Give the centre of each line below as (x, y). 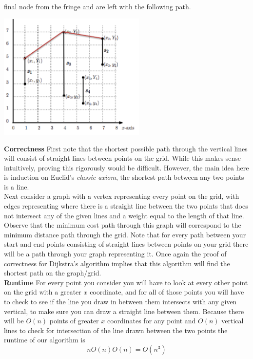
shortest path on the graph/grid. (53, 273)
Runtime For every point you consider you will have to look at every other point (126, 282)
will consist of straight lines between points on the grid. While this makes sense (123, 158)
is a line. (17, 186)
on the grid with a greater (43, 292)
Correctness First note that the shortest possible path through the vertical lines (126, 148)
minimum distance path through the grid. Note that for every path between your (125, 234)
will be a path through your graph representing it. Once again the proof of (115, 254)
